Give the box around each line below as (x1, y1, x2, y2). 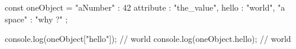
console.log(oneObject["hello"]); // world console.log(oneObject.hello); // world (5, 32, 291, 45)
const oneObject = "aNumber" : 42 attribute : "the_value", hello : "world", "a (5, 1, 285, 13)
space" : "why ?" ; (5, 12, 68, 25)
